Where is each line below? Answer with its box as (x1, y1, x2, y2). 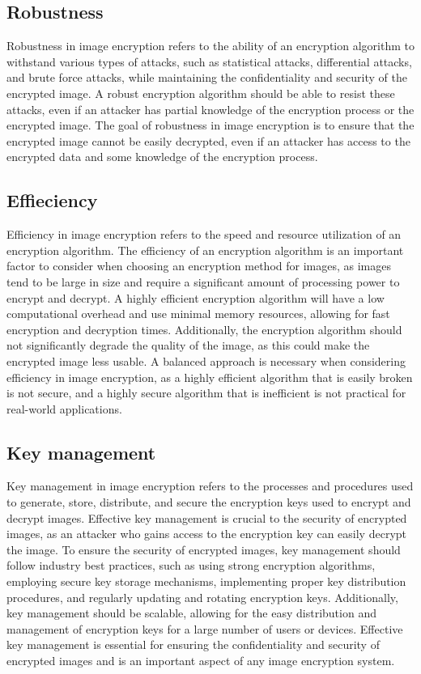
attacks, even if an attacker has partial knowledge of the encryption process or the (6, 100, 415, 117)
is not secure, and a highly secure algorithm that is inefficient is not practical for (6, 384, 406, 401)
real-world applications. (6, 400, 122, 417)
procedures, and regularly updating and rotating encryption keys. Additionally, (6, 588, 398, 605)
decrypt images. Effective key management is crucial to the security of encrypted (6, 509, 407, 526)
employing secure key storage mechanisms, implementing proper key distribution (6, 573, 406, 590)
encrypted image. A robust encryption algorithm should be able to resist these (6, 84, 395, 101)
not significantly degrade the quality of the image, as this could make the (6, 337, 370, 354)
